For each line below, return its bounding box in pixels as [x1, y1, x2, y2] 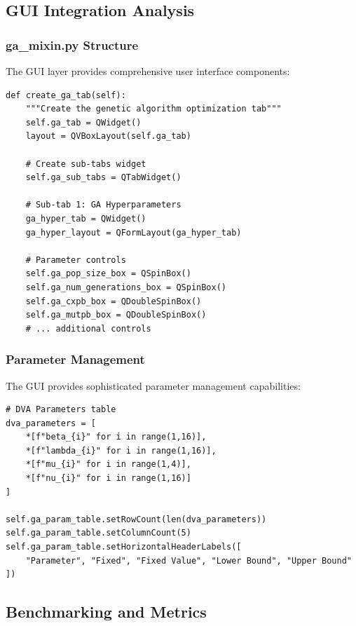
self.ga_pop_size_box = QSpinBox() [25, 268, 191, 279]
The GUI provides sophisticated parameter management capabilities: [6, 378, 301, 393]
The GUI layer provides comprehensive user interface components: [6, 64, 290, 78]
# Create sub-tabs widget [25, 158, 146, 169]
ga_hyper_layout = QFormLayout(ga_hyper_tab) [25, 227, 242, 238]
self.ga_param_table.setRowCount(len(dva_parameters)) [6, 514, 267, 524]
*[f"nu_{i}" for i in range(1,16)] [25, 473, 191, 484]
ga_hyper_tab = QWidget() [25, 213, 146, 224]
